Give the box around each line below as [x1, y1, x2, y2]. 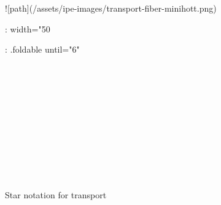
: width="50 [5, 22, 50, 35]
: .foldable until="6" [5, 43, 80, 56]
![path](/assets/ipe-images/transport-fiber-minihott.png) [5, 2, 217, 14]
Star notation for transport [5, 188, 107, 201]
